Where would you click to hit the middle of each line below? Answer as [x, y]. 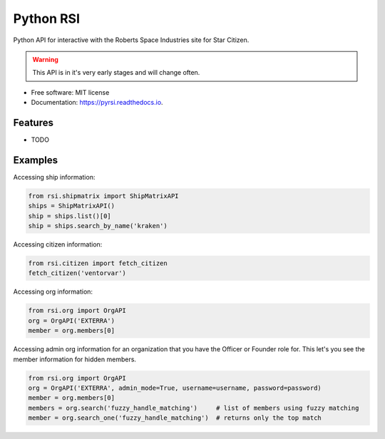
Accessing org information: [53, 291]
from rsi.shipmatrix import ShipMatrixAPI [103, 196]
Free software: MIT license [70, 92]
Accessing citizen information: [58, 244]
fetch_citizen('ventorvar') [77, 273]
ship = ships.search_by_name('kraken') [98, 226]
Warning [45, 59]
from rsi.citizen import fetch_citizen [98, 263]
